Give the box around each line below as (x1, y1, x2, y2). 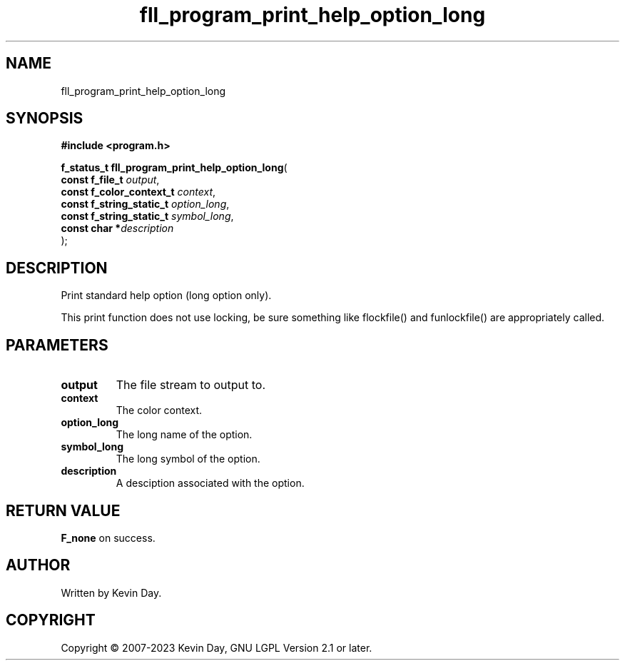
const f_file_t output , (61, 173, 160, 186)
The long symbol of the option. (116, 453, 260, 465)
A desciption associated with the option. (116, 477, 305, 490)
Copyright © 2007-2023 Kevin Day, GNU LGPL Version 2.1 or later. (61, 641, 372, 654)
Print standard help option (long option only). (61, 289, 272, 302)
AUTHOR (6, 556, 71, 575)
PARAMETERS (6, 335, 108, 354)
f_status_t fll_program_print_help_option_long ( (61, 161, 288, 174)
